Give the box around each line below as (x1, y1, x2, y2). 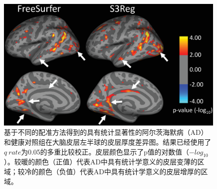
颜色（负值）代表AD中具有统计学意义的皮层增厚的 (38, 166, 201, 176)
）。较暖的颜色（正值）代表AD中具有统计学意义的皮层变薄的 (4, 157, 198, 167)
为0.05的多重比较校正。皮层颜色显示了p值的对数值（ (21, 146, 189, 157)
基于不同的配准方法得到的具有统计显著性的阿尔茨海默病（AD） (4, 127, 208, 137)
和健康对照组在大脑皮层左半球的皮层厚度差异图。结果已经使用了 (4, 136, 211, 147)
